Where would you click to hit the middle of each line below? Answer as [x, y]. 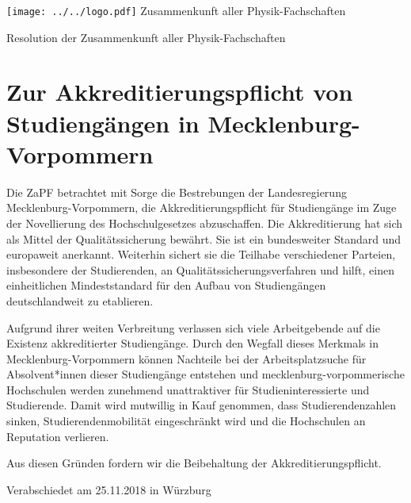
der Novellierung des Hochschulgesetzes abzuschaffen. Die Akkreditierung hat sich [205, 223]
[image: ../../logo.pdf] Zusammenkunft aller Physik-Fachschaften [176, 10]
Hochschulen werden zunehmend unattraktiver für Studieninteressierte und [188, 389]
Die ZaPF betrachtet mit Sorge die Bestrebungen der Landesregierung [177, 192]
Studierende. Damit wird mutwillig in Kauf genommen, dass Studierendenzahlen [202, 405]
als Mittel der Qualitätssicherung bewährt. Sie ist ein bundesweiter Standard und [204, 238]
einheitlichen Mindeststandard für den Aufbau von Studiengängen [166, 285]
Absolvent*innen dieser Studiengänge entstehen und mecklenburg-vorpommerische [205, 374]
